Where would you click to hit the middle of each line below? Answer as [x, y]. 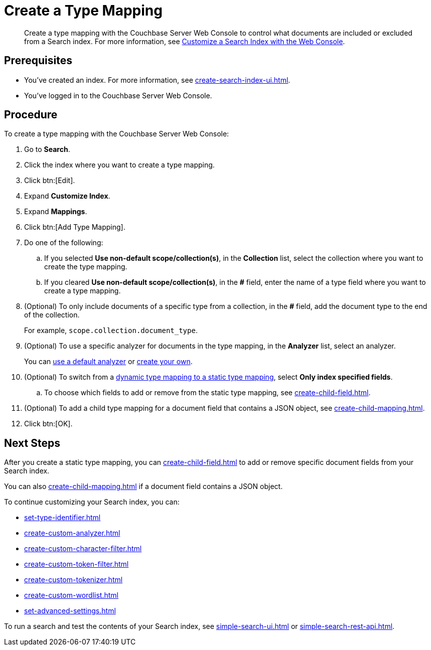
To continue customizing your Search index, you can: [92, 502]
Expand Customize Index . [67, 196]
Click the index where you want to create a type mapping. [119, 165]
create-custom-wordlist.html [71, 595]
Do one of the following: [64, 243]
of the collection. [52, 315]
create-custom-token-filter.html [77, 564]
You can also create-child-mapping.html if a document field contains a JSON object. [143, 486]
